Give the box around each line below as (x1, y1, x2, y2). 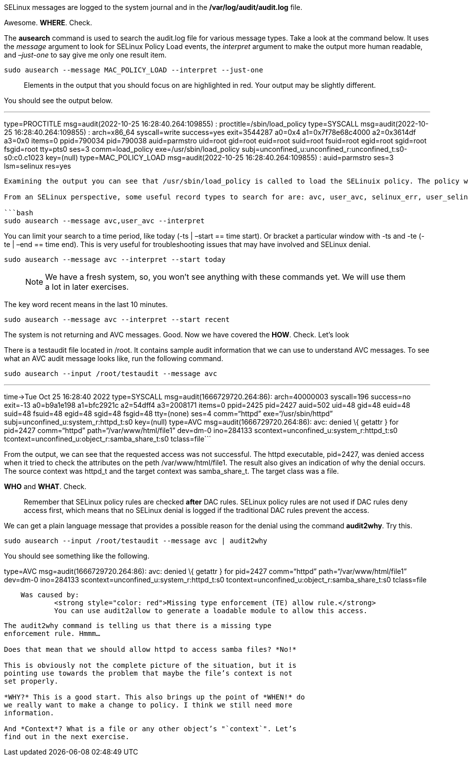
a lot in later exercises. (45, 282, 129, 292)
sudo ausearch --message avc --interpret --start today (4, 255, 226, 263)
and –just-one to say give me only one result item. (4, 51, 167, 59)
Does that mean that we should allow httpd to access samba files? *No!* (4, 645, 297, 653)
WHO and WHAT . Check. (4, 482, 87, 491)
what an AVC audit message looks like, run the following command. (4, 354, 224, 363)
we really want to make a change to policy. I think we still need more (4, 701, 292, 709)
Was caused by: (20, 591, 79, 599)
